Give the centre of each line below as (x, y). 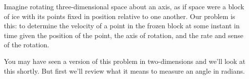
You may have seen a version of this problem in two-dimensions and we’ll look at (125, 61)
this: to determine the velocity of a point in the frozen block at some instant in (122, 26)
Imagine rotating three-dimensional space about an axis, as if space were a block (124, 6)
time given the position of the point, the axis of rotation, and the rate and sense (124, 35)
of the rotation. (27, 45)
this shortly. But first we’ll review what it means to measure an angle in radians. (124, 70)
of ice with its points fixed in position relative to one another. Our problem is (120, 16)
